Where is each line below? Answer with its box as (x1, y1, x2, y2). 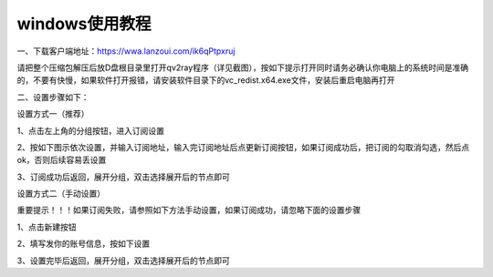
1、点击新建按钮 (16, 221, 77, 232)
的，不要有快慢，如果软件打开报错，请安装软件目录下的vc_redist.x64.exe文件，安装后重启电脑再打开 (16, 75, 395, 86)
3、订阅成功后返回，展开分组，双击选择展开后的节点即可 (16, 171, 230, 182)
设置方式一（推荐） (16, 108, 89, 119)
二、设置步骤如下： (16, 91, 89, 102)
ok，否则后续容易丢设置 (16, 155, 107, 166)
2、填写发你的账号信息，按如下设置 (16, 238, 151, 250)
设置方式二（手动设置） (16, 188, 105, 200)
